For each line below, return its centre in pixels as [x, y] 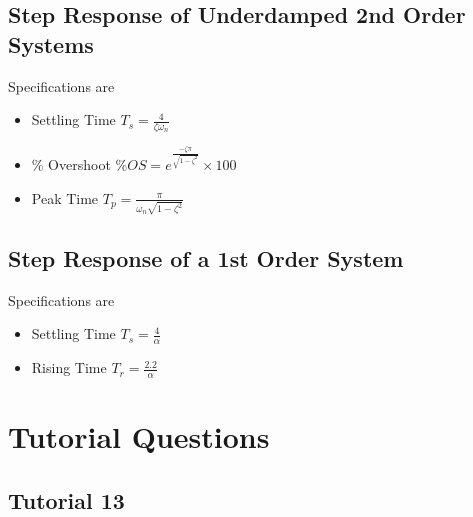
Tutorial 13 [66, 499]
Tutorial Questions [139, 436]
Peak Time [65, 197]
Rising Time [69, 367]
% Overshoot [71, 164]
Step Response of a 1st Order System [206, 258]
